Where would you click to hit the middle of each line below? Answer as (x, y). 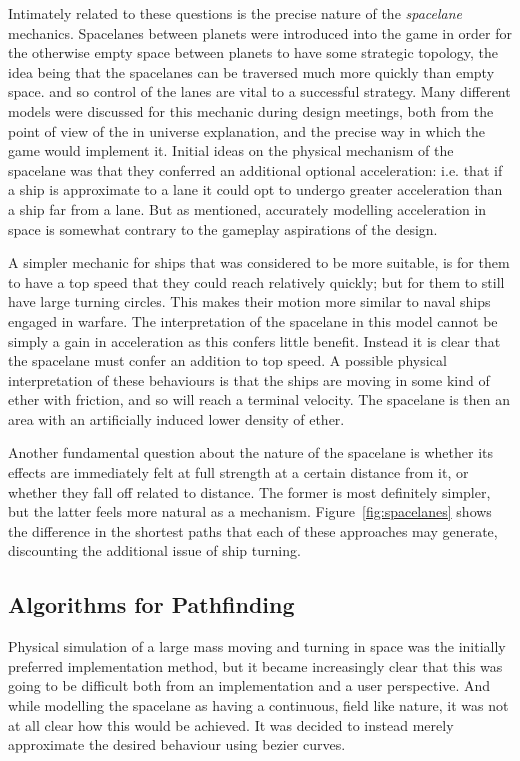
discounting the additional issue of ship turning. (154, 550)
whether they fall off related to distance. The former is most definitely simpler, (249, 491)
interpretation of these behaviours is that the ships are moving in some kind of (249, 379)
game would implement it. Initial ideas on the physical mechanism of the (231, 150)
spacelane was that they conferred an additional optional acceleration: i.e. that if (255, 169)
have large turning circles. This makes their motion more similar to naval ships (249, 301)
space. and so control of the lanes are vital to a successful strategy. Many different (259, 91)
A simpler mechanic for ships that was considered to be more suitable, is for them (259, 262)
